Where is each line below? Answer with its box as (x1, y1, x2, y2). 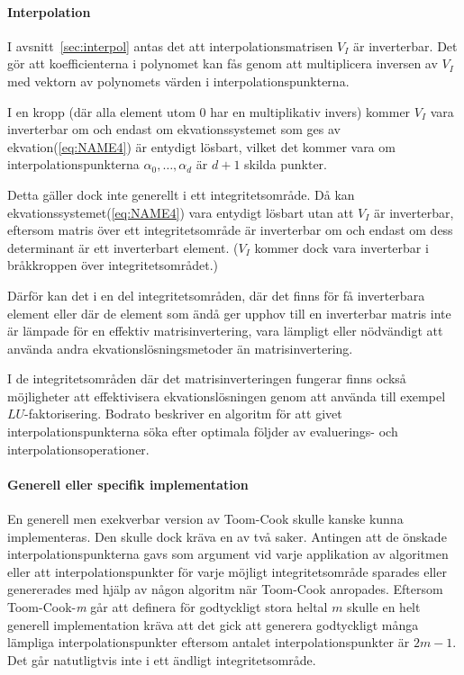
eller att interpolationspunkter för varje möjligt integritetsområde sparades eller (7, 562, 447, 580)
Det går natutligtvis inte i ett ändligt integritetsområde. (7, 650, 316, 669)
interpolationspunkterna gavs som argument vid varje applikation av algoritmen (7, 544, 449, 563)
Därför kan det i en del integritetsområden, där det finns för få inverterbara (7, 285, 425, 304)
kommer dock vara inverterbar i (254, 238, 429, 256)
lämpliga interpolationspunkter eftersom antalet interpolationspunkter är (7, 633, 410, 652)
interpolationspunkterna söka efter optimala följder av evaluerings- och (7, 422, 398, 441)
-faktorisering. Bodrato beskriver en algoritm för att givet (24, 404, 342, 423)
